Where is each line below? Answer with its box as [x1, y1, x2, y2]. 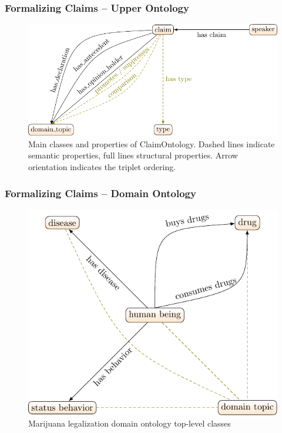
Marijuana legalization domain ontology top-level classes [28, 417, 231, 429]
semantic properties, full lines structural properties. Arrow [28, 149, 238, 161]
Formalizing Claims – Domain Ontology [5, 185, 196, 200]
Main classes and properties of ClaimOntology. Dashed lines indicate [28, 137, 275, 150]
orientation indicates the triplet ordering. [28, 161, 176, 173]
